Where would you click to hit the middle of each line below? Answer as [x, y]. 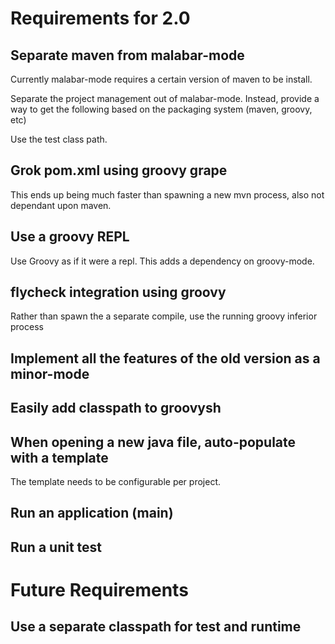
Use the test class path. [59, 139]
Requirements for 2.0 [100, 18]
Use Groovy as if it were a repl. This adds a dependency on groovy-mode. [162, 261]
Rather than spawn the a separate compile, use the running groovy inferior [164, 316]
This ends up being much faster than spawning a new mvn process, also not [167, 194]
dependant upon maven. [61, 205]
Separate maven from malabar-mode [127, 55]
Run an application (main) [92, 513]
